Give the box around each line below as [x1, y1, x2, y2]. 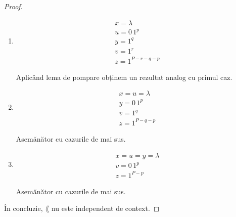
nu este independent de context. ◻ [51, 203, 160, 213]
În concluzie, [4, 203, 43, 213]
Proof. [4, 1, 23, 11]
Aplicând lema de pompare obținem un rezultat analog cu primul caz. [16, 71, 232, 82]
